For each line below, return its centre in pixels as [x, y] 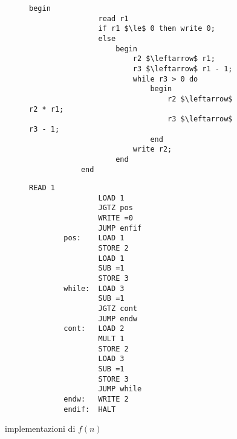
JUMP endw [118, 319]
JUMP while [120, 389]
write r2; [152, 149]
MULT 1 [111, 339]
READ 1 [42, 188]
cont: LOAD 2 [94, 329]
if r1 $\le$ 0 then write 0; [157, 29]
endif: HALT [90, 409]
